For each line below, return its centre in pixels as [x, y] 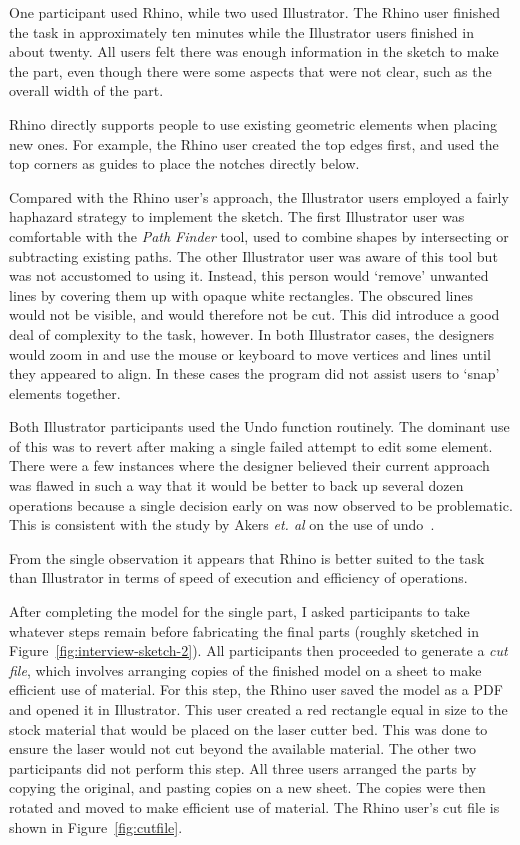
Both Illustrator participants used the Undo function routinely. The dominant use [259, 426]
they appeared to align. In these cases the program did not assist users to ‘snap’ [254, 373]
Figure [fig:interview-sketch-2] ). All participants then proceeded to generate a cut [258, 650]
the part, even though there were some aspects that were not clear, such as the [250, 70]
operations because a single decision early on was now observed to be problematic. [261, 504]
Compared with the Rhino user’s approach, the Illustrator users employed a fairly [259, 196]
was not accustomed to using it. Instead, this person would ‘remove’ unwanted [249, 275]
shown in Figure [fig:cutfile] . [96, 826]
